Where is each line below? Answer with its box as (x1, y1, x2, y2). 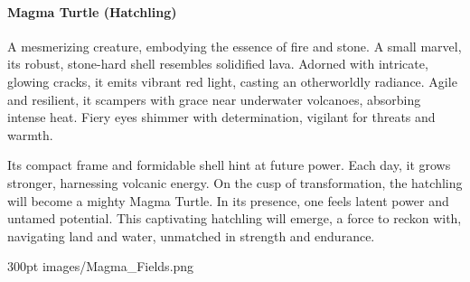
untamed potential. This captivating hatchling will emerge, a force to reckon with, (7, 209, 462, 228)
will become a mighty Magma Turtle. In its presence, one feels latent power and (7, 191, 449, 210)
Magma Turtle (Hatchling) (7, 2, 177, 21)
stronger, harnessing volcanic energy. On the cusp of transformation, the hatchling (7, 173, 463, 192)
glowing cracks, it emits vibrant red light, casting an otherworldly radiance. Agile (7, 71, 457, 90)
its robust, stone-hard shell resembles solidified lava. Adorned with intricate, (7, 54, 428, 73)
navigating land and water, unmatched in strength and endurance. (7, 226, 375, 245)
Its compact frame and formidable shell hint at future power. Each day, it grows (7, 155, 451, 174)
